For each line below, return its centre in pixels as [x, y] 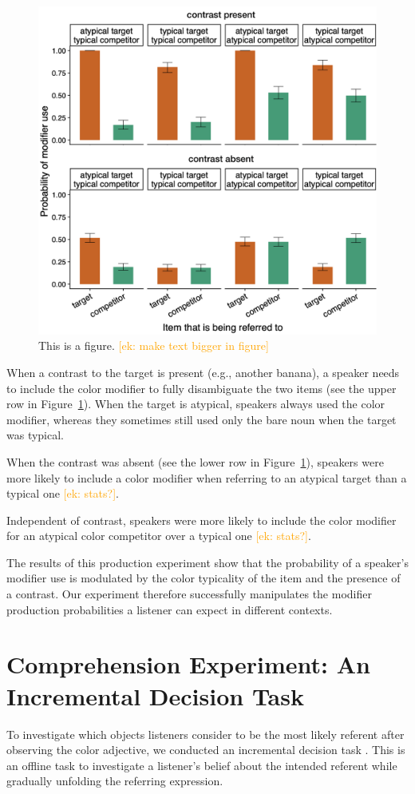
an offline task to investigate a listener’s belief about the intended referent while [202, 765]
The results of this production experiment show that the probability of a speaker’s [207, 562]
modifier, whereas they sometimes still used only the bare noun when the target [202, 419]
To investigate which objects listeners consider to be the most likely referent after [206, 734]
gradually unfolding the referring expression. [115, 781]
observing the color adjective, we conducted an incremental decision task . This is [206, 750]
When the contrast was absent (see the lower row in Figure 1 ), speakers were [195, 461]
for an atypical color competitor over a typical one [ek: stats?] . [159, 536]
